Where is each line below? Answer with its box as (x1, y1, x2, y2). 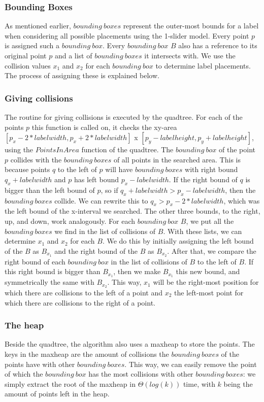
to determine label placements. (155, 60, 251, 71)
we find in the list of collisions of (54, 225, 156, 236)
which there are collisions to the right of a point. (5, 297, 155, 308)
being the (223, 378, 253, 389)
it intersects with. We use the (144, 50, 236, 60)
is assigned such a (5, 40, 60, 51)
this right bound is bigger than (5, 266, 101, 277)
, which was (223, 195, 260, 206)
